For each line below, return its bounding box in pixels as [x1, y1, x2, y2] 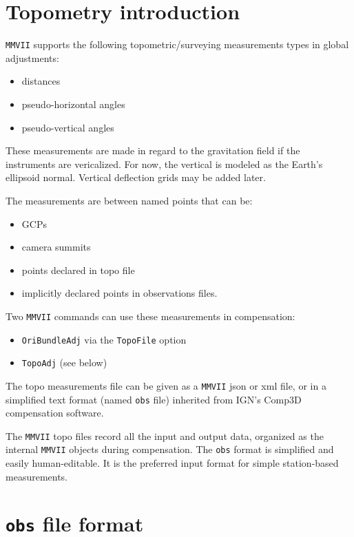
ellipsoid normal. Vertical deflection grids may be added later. [6, 170, 266, 185]
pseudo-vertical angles [21, 120, 114, 134]
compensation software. [6, 406, 104, 420]
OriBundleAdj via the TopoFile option [21, 332, 187, 346]
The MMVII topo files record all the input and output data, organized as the [6, 428, 324, 443]
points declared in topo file [21, 262, 135, 277]
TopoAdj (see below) [21, 355, 107, 370]
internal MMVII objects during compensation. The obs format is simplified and [6, 442, 334, 456]
